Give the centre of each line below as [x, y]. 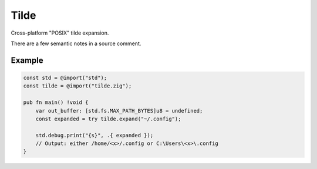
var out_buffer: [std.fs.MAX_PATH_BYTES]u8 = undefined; [119, 111]
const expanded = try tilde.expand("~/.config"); [108, 119]
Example [27, 60]
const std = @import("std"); [65, 77]
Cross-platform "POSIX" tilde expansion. [60, 33]
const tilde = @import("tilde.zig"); [77, 86]
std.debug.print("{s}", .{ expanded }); [95, 135]
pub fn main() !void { [56, 102]
